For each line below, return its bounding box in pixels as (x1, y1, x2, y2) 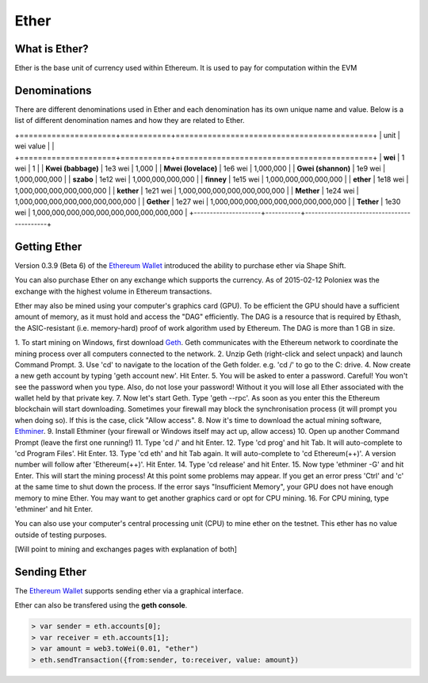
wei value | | (14, 141, 55, 151)
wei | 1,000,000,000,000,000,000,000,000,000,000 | (14, 208, 188, 217)
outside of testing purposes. (14, 530, 107, 539)
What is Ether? (14, 42, 89, 56)
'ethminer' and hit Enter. (14, 504, 94, 513)
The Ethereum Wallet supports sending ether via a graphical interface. (14, 586, 244, 596)
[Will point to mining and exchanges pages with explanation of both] (14, 544, 238, 554)
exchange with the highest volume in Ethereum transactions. (14, 286, 212, 296)
